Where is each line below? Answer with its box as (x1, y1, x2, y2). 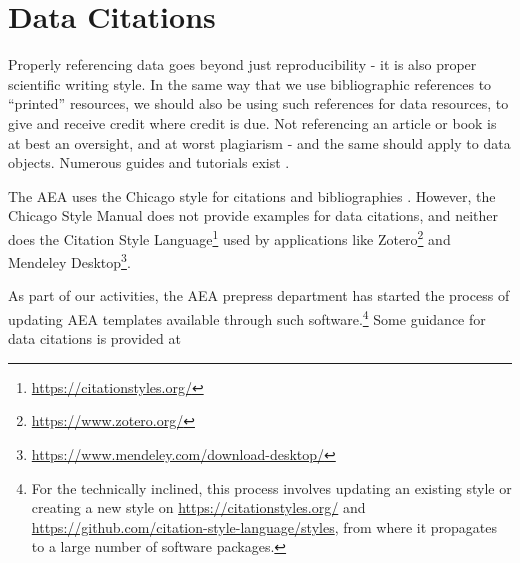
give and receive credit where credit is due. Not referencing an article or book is (8, 112, 497, 133)
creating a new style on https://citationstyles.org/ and (31, 497, 366, 518)
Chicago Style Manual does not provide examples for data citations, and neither (8, 205, 498, 226)
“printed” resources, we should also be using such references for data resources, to (8, 93, 509, 114)
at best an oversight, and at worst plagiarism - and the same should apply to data (8, 132, 511, 153)
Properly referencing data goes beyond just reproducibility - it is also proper (8, 54, 477, 75)
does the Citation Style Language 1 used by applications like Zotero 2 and (8, 225, 451, 249)
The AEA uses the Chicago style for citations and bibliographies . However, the (8, 185, 496, 206)
